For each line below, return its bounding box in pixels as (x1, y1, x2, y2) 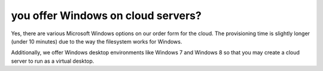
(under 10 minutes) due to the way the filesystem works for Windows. (11, 38, 182, 45)
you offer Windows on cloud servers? (11, 9, 202, 22)
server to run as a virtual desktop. (11, 57, 95, 64)
